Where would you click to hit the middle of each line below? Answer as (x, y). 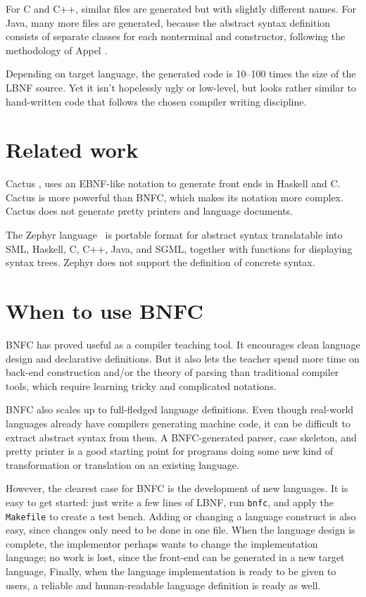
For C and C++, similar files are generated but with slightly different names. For (181, 8)
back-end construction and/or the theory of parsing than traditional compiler (172, 372)
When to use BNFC (105, 311)
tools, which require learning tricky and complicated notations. (141, 385)
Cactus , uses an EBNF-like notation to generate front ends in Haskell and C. (173, 183)
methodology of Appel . (57, 50)
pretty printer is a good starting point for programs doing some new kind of (169, 451)
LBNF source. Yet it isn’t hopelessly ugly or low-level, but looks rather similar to (181, 87)
